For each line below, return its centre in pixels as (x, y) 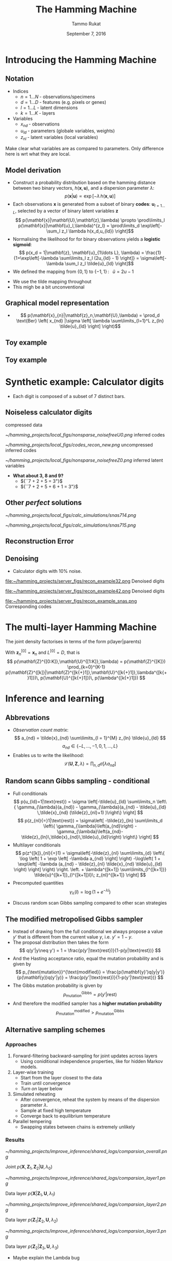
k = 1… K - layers (38, 113)
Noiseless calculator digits (49, 412)
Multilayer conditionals (37, 845)
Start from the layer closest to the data (61, 1077)
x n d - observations (40, 124)
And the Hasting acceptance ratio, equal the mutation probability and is (88, 958)
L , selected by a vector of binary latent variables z (65, 211)
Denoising (22, 559)
